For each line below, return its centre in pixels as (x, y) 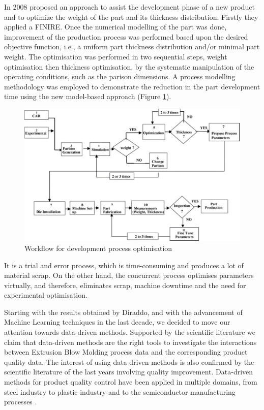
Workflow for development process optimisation (98, 248)
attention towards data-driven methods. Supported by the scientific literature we (130, 332)
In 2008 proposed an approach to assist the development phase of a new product (129, 7)
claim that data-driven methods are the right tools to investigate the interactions (130, 342)
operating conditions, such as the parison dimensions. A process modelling (120, 76)
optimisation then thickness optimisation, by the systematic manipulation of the (129, 66)
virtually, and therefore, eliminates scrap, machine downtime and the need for (125, 285)
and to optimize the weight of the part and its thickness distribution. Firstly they (131, 17)
